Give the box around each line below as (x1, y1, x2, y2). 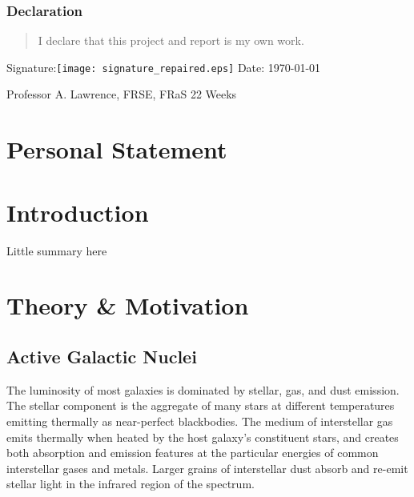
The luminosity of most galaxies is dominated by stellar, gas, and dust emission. (6, 381, 400, 398)
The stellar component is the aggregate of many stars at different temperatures (6, 397, 395, 414)
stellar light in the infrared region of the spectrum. (6, 475, 255, 492)
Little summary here (6, 242, 107, 259)
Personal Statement (6, 133, 227, 166)
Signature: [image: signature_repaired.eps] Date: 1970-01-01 (6, 58, 321, 75)
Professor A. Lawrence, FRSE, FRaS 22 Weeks (6, 86, 237, 102)
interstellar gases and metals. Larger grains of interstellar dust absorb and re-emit (6, 459, 408, 476)
